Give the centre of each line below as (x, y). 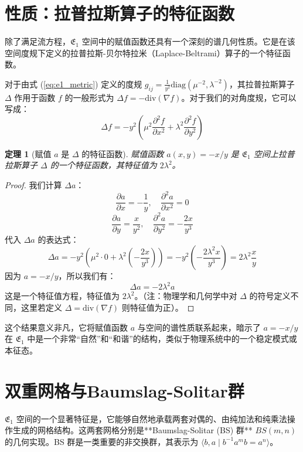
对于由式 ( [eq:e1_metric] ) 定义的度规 (74, 84)
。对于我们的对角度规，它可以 (239, 97)
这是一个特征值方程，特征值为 (62, 296)
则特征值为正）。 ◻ (158, 307)
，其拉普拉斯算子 (262, 84)
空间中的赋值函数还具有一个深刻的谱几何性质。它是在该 (188, 41)
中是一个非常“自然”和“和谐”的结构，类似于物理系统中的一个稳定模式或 (162, 339)
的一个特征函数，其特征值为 (103, 165)
